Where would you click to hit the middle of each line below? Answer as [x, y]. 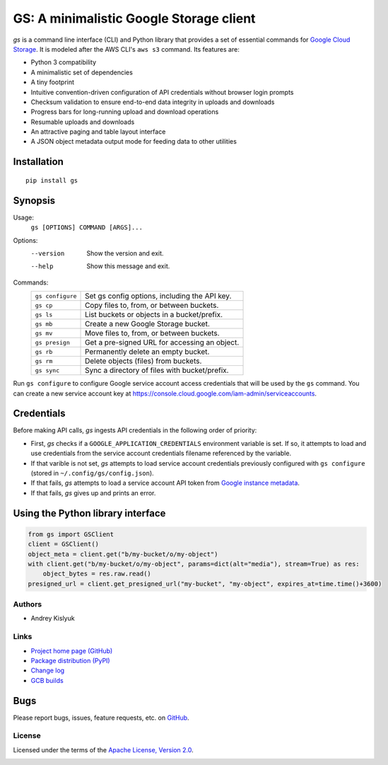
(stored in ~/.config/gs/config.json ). [93, 473]
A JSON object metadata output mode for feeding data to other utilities [134, 142]
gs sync [47, 370]
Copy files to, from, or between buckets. [152, 306]
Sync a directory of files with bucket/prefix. [157, 370]
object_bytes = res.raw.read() [97, 574]
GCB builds [47, 680]
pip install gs [52, 180]
